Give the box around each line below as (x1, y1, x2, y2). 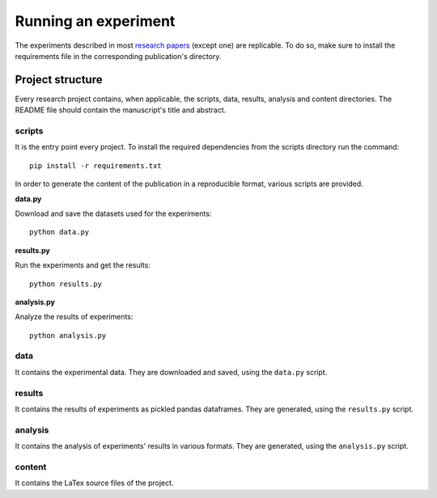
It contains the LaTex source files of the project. (15, 478, 174, 488)
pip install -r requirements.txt (29, 161, 162, 170)
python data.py (29, 227, 90, 237)
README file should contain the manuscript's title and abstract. (15, 105, 227, 115)
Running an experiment (15, 12, 176, 30)
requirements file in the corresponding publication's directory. (15, 51, 222, 61)
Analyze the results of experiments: (15, 312, 134, 322)
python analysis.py (29, 331, 107, 340)
